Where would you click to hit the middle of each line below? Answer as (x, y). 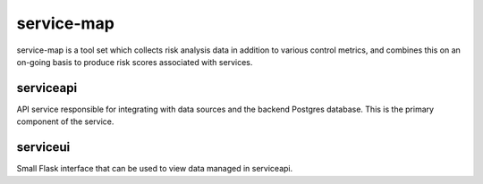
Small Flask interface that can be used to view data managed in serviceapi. (155, 169)
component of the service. (65, 121)
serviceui (43, 147)
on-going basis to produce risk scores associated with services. (135, 62)
